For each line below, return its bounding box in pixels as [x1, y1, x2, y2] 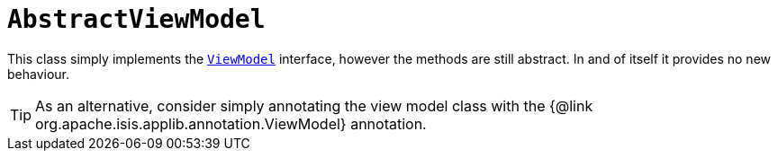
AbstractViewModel [7, 4, 266, 34]
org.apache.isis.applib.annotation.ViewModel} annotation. [35, 114, 427, 133]
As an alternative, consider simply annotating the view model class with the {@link [35, 96, 593, 115]
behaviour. [7, 66, 70, 82]
